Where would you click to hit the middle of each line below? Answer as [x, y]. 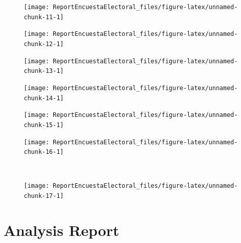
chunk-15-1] [44, 125]
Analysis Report [62, 230]
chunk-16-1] [44, 152]
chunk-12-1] [44, 44]
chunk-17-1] [44, 196]
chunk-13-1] [44, 71]
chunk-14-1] [44, 98]
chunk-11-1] [44, 17]
